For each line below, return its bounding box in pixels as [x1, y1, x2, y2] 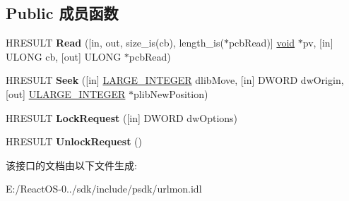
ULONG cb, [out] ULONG [6, 49, 122, 63]
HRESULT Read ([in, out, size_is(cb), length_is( [6, 35, 224, 50]
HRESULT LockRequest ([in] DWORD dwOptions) [6, 110, 238, 125]
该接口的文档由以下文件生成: [6, 157, 137, 172]
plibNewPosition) [134, 86, 208, 101]
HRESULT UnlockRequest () [6, 134, 142, 149]
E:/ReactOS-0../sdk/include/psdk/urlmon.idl [6, 181, 202, 196]
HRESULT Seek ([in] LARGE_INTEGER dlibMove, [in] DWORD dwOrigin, [6, 73, 344, 87]
